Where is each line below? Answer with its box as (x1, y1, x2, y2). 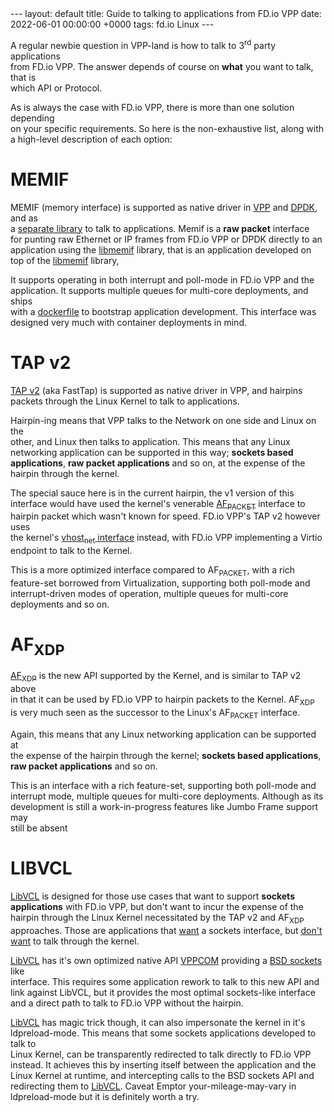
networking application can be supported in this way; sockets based (10, 446, 294, 458)
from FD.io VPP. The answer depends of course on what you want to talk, (10, 60, 314, 72)
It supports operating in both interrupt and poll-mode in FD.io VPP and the (10, 273, 315, 286)
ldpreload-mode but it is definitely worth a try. (10, 1090, 200, 1102)
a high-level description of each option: (10, 133, 173, 145)
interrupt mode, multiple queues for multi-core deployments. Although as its (10, 790, 324, 802)
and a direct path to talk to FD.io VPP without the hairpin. (10, 997, 244, 1009)
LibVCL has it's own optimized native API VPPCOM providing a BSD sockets (10, 954, 323, 966)
